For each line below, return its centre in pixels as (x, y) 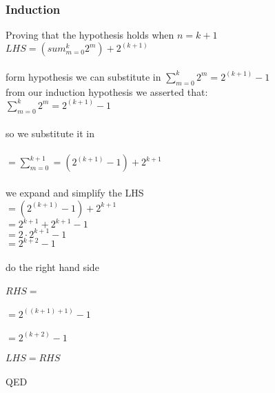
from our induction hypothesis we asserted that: (107, 91)
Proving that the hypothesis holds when (90, 35)
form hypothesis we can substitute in (83, 76)
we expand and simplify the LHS (75, 192)
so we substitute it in (50, 133)
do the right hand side (52, 266)
